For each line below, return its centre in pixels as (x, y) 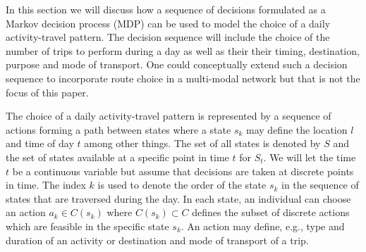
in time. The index (46, 185)
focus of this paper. (47, 92)
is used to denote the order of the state (182, 185)
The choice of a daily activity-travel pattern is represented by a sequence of (169, 116)
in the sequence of (320, 185)
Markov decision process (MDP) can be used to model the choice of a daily (168, 23)
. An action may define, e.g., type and (263, 226)
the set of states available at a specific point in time (117, 157)
